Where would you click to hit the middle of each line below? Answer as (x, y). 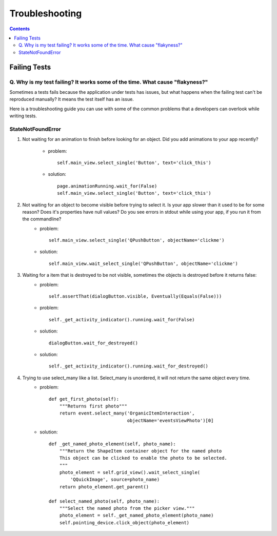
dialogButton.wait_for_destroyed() (94, 343)
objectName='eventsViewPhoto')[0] (170, 420)
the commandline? (42, 219)
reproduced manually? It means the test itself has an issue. (72, 99)
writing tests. (23, 116)
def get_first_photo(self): (84, 399)
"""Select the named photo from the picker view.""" (127, 508)
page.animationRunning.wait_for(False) (107, 186)
